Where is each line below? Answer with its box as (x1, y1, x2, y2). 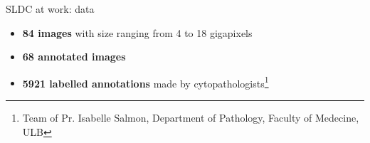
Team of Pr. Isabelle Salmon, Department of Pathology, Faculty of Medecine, (22, 110, 359, 125)
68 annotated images (22, 49, 126, 64)
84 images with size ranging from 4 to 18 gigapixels (22, 25, 253, 40)
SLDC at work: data (6, 1, 95, 16)
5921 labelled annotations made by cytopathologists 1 (22, 73, 269, 90)
